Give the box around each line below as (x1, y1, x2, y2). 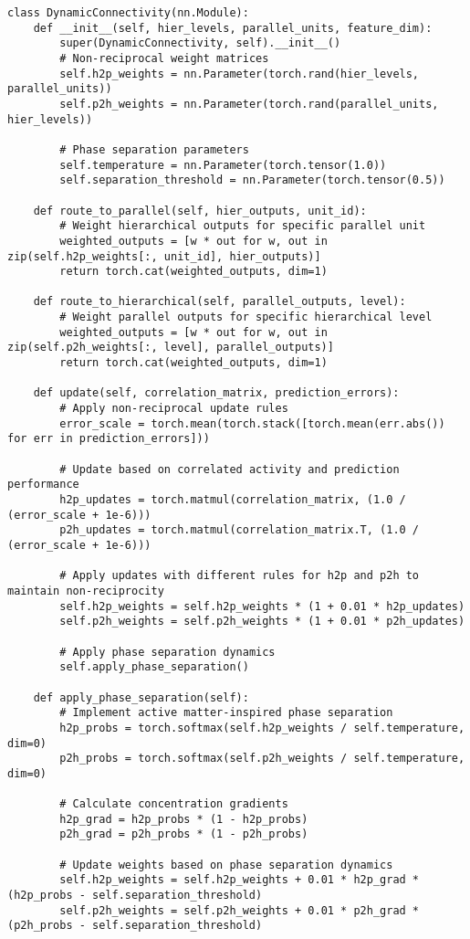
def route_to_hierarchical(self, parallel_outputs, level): (33, 295, 406, 309)
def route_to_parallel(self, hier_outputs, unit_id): (33, 204, 367, 217)
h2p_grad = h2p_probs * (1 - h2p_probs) (59, 812, 308, 826)
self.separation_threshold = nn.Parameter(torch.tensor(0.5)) (59, 174, 445, 187)
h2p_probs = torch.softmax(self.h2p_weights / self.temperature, (59, 721, 465, 734)
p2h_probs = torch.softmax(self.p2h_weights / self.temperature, (59, 752, 465, 765)
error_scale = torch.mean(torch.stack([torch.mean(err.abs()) (59, 417, 445, 430)
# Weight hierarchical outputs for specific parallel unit (59, 219, 426, 233)
